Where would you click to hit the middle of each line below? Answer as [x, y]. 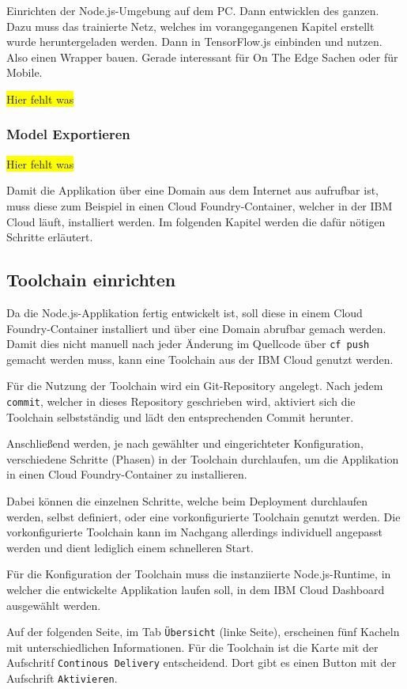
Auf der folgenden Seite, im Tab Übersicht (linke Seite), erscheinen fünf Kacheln [203, 632]
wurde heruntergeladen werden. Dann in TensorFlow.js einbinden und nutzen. [194, 42]
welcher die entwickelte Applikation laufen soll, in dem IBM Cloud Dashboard [196, 589]
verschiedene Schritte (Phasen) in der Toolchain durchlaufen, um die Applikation [203, 458]
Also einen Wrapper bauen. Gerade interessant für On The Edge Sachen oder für [202, 57]
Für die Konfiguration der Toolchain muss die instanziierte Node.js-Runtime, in [199, 574]
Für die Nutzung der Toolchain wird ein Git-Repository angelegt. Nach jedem [195, 386]
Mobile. [24, 72]
